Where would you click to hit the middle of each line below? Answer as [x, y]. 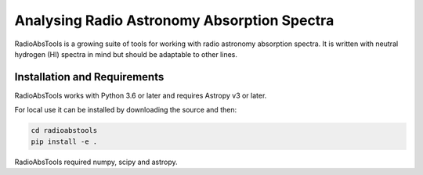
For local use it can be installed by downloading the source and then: [126, 110]
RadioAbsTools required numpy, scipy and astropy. [96, 162]
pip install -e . [64, 141]
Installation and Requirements [89, 77]
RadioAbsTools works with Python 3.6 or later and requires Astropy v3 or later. [141, 95]
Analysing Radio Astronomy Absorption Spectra [174, 20]
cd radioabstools [64, 130]
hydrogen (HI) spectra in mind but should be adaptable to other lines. [126, 54]
